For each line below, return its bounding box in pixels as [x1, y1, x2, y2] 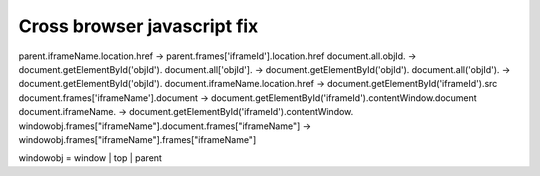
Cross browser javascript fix [18, 15, 259, 37]
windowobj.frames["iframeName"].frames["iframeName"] [18, 133, 257, 145]
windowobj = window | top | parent [18, 152, 162, 164]
